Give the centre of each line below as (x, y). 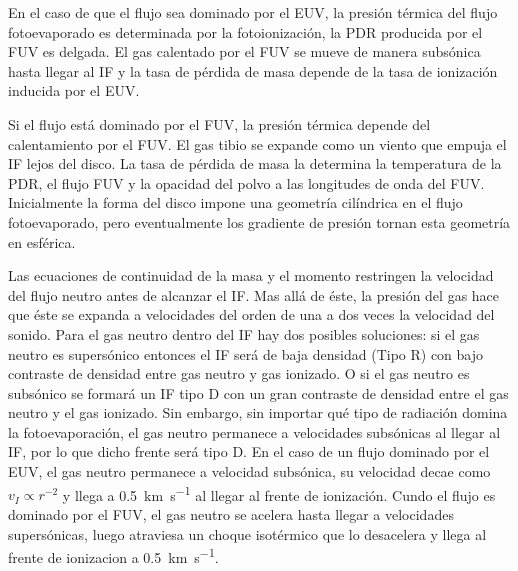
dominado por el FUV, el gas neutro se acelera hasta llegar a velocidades (231, 513)
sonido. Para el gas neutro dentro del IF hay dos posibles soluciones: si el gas (244, 333)
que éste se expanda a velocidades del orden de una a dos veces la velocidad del (251, 314)
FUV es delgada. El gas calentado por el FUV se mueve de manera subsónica (244, 51)
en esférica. (42, 241)
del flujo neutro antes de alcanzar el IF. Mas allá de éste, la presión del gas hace (254, 294)
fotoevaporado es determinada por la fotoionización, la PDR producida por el (245, 31)
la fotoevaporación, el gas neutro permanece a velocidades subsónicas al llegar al (254, 431)
